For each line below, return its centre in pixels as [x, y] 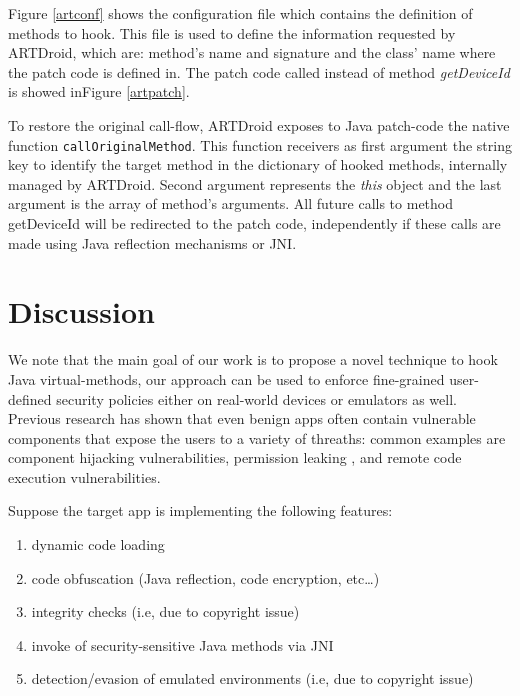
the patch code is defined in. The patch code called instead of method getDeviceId [259, 71]
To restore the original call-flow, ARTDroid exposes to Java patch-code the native [259, 124]
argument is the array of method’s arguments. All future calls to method [231, 203]
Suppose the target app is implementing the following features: [200, 510]
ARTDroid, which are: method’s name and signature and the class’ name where [252, 52]
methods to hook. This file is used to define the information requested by [232, 32]
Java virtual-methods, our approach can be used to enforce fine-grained [226, 378]
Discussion [81, 311]
